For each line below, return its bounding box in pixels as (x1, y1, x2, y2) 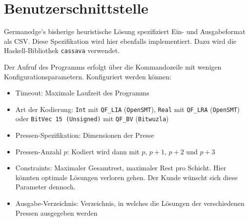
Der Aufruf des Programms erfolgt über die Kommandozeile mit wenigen (4, 61, 222, 72)
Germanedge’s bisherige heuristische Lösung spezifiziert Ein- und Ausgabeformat (4, 26, 246, 37)
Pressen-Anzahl (15, 146, 62, 156)
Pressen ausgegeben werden (15, 207, 98, 218)
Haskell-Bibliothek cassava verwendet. (4, 45, 120, 55)
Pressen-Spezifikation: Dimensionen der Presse (15, 130, 154, 140)
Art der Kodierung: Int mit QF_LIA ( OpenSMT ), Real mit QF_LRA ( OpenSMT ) (15, 104, 240, 114)
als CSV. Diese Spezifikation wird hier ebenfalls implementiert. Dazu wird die (4, 36, 237, 46)
